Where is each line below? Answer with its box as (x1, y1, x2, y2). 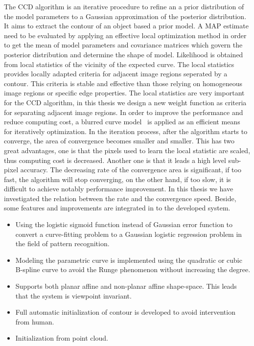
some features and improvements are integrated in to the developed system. (4, 203, 231, 213)
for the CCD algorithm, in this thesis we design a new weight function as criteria (4, 97, 247, 107)
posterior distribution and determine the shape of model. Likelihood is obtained (4, 49, 243, 59)
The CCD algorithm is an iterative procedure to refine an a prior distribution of (4, 1, 244, 11)
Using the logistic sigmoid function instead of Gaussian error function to (15, 219, 233, 230)
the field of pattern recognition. (15, 238, 110, 249)
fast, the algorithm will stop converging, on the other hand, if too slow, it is (4, 174, 231, 184)
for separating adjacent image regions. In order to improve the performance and (4, 107, 243, 117)
